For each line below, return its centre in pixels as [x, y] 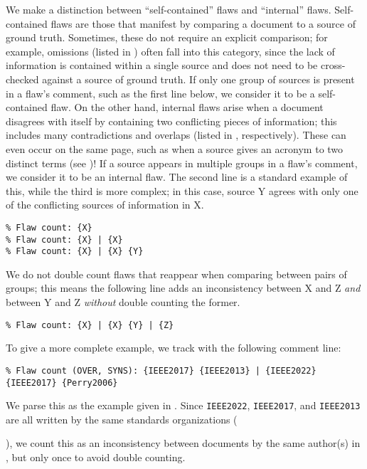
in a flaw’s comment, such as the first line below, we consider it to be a [160, 93]
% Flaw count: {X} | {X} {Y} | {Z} [90, 325]
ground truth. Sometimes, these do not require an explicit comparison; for [167, 37]
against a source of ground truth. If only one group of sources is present [198, 79]
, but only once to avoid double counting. [96, 457]
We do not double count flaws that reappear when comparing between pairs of [176, 274]
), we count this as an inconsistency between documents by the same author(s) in [183, 443]
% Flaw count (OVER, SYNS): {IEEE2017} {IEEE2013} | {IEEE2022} [161, 370]
